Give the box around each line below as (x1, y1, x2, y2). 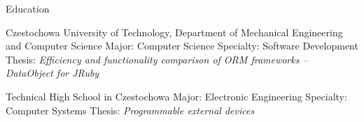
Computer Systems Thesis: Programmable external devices (6, 102, 255, 117)
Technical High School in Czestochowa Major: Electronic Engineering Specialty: (6, 89, 347, 103)
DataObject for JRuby (6, 66, 99, 80)
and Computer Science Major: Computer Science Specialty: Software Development (6, 38, 358, 53)
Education (6, 1, 50, 15)
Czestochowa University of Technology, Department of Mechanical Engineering (6, 24, 343, 39)
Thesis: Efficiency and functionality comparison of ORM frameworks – (6, 52, 308, 66)
